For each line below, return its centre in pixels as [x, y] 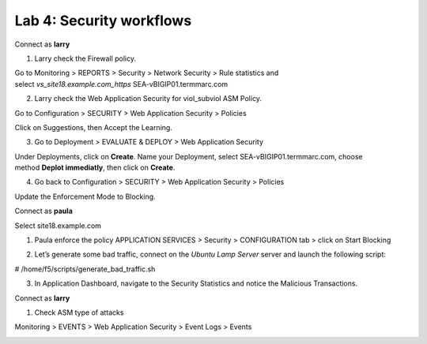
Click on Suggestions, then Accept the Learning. [94, 127]
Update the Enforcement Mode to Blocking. [85, 196]
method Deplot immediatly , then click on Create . [95, 168]
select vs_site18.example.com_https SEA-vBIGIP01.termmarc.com [121, 84]
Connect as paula [43, 211]
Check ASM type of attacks [79, 312]
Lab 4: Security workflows [103, 21]
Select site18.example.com [58, 226]
